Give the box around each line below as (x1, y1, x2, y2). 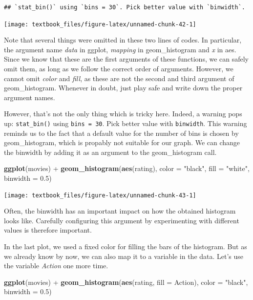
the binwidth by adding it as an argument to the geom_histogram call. (4, 147, 217, 157)
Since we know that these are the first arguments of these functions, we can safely (4, 54, 249, 64)
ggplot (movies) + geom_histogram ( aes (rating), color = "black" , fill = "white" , (4, 163, 250, 173)
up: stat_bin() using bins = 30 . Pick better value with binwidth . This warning (4, 118, 247, 128)
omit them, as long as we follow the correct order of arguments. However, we (4, 64, 233, 74)
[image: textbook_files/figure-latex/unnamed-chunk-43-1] (4, 192, 196, 199)
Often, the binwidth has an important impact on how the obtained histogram (4, 206, 236, 216)
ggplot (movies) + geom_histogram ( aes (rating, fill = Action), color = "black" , (4, 277, 248, 287)
